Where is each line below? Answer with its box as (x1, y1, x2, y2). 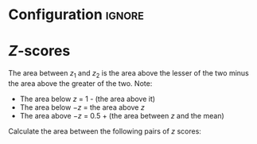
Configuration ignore (8, 6, 145, 24)
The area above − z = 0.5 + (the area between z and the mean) (19, 111, 224, 120)
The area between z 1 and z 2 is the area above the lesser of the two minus (8, 68, 249, 80)
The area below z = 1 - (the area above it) (19, 94, 156, 103)
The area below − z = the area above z (19, 102, 145, 112)
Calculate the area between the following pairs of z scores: (8, 126, 201, 136)
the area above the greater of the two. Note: (8, 78, 153, 88)
